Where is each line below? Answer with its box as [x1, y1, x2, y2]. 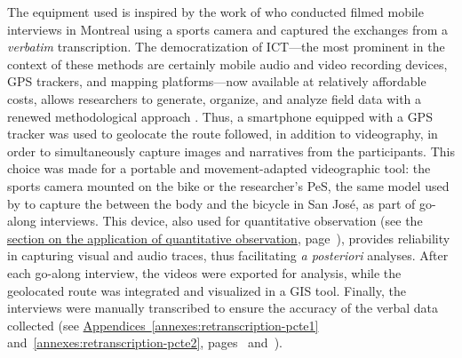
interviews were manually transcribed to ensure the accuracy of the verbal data [7, 298, 439, 317]
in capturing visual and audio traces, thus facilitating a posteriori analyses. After [7, 246, 449, 265]
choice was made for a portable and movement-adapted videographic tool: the [7, 159, 431, 178]
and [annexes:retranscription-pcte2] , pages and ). [7, 333, 283, 352]
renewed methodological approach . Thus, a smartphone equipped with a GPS [7, 107, 433, 125]
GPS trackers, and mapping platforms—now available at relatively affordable [7, 72, 426, 91]
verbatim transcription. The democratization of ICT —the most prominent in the [7, 37, 445, 56]
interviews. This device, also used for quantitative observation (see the [40, 211, 423, 230]
